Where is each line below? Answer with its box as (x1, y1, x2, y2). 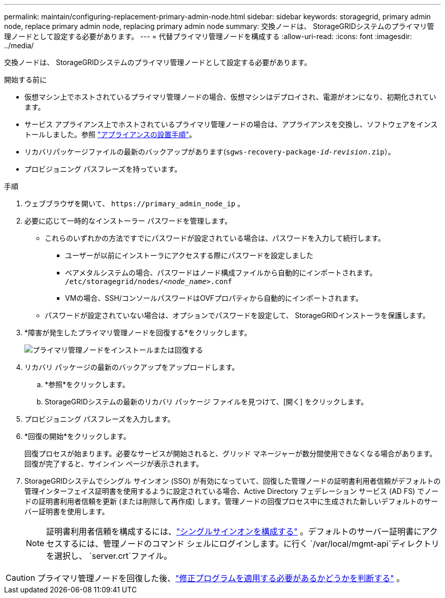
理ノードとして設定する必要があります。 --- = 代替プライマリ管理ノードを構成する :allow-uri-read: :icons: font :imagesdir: (4, 32, 412, 41)
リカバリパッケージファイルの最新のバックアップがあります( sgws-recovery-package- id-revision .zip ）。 (24, 147, 395, 156)
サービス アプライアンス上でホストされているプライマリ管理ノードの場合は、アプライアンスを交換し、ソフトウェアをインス (24, 120, 438, 129)
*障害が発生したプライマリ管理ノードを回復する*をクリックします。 (24, 328, 251, 337)
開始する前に (4, 75, 47, 84)
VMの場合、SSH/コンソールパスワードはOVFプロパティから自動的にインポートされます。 (65, 294, 363, 302)
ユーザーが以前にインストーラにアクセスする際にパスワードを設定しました (65, 251, 313, 260)
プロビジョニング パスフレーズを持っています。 (24, 165, 182, 173)
